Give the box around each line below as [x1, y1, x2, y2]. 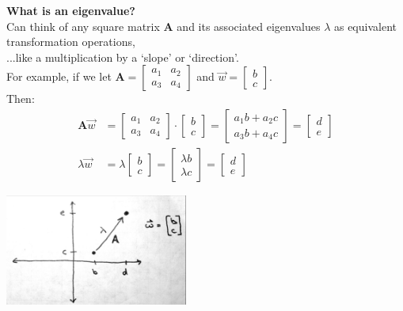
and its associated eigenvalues [177, 17, 321, 34]
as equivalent [333, 17, 397, 34]
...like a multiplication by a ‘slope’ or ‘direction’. [6, 48, 239, 65]
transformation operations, [6, 33, 135, 50]
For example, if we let [6, 68, 112, 85]
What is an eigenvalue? [6, 2, 135, 18]
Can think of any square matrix [6, 17, 160, 34]
